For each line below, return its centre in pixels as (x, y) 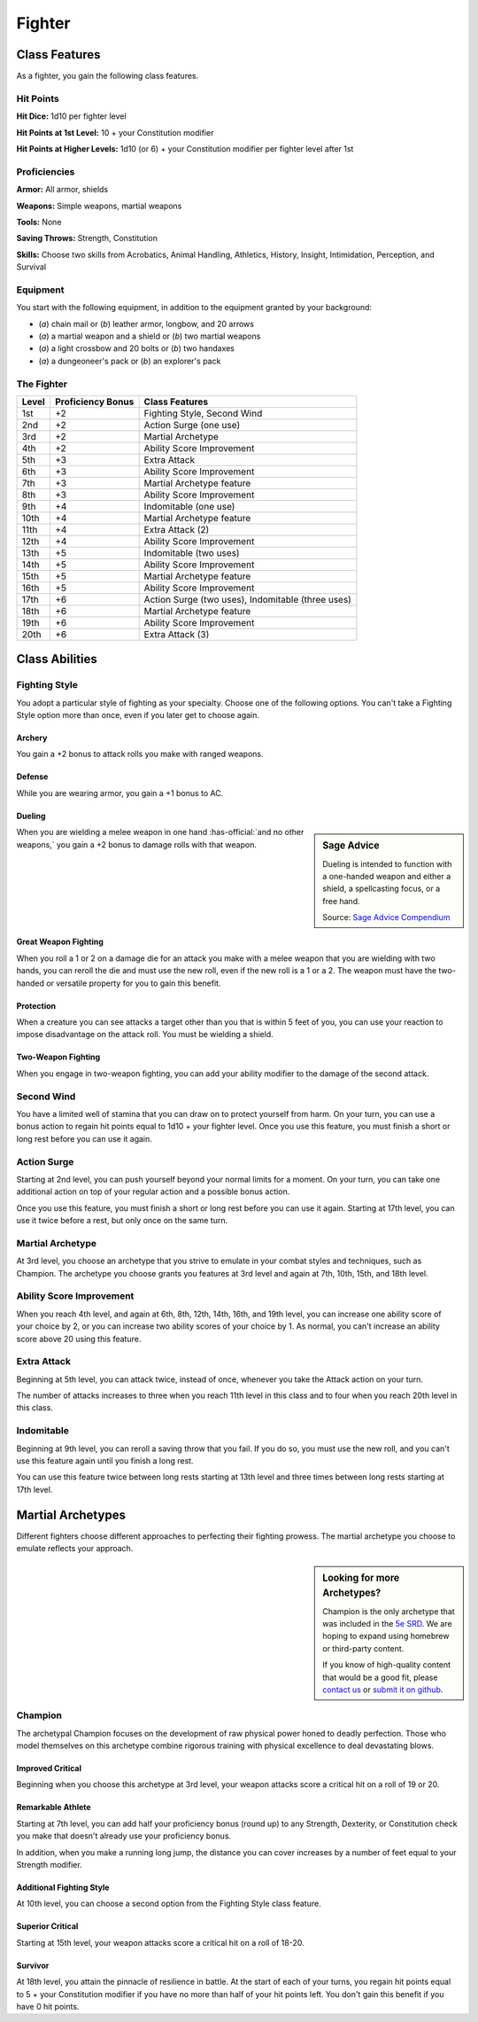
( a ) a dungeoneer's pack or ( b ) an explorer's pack (130, 361)
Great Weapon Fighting (60, 942)
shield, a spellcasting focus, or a (382, 889)
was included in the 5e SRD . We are (387, 1623)
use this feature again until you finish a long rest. (105, 1460)
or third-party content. (363, 1648)
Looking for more (361, 1578)
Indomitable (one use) (189, 506)
